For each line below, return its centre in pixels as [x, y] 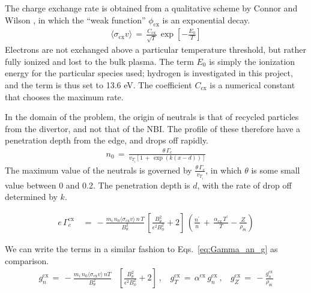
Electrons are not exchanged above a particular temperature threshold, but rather [156, 50]
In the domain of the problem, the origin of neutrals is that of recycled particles [152, 117]
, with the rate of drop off [244, 185]
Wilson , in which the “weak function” [75, 20]
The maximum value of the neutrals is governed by [98, 170]
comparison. [27, 260]
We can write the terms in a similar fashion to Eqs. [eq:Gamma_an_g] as [141, 248]
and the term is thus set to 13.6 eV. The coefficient [98, 84]
